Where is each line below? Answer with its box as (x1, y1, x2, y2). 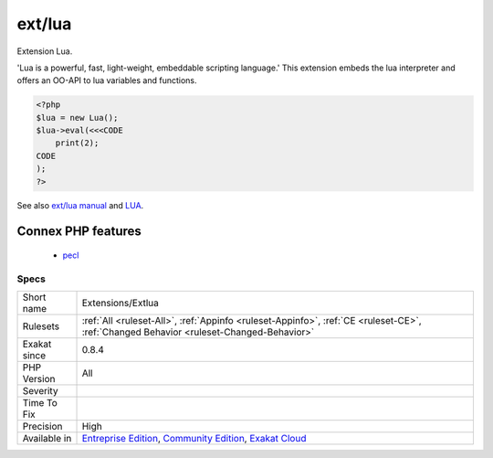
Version (22, 373, 56, 386)
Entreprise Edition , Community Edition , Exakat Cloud (81, 432, 307, 445)
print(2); (55, 138, 100, 148)
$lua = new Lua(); (36, 112, 119, 122)
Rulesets (22, 320, 59, 333)
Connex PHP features (16, 224, 142, 240)
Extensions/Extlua (81, 297, 159, 310)
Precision (22, 421, 63, 433)
